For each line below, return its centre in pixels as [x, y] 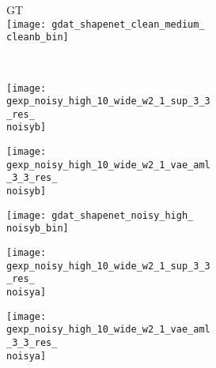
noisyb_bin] [38, 229]
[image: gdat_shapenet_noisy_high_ [100, 215]
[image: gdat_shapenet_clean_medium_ [106, 24]
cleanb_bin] [38, 38]
